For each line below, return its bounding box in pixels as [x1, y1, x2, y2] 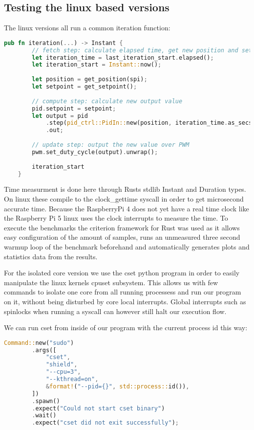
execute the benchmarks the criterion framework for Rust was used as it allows [4, 222, 240, 232]
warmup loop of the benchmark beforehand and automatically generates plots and [4, 241, 250, 251]
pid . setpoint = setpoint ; [32, 105, 116, 112]
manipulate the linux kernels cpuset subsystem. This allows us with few [4, 277, 218, 287]
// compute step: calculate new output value [32, 97, 183, 105]
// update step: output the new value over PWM [32, 141, 190, 149]
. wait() [32, 412, 57, 419]
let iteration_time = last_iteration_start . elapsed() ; [32, 54, 214, 61]
